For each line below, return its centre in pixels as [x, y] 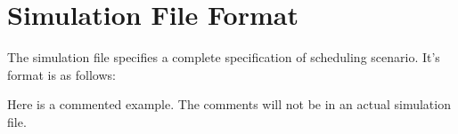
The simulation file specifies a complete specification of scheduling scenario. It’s [224, 57]
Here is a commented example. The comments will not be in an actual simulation [229, 104]
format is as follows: [61, 74]
